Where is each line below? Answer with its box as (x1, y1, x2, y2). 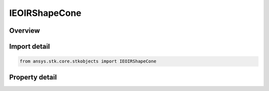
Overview (9, 26, 40, 35)
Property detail (9, 73, 57, 82)
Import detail (9, 42, 50, 51)
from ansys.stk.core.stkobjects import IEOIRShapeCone (19, 59, 156, 64)
